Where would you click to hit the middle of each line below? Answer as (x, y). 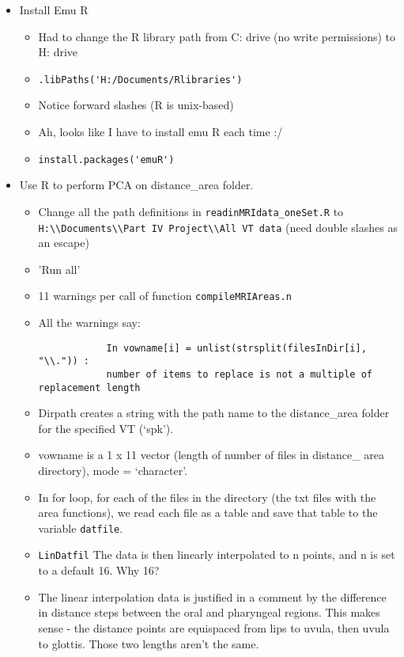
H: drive (58, 52)
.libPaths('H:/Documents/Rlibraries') (140, 80)
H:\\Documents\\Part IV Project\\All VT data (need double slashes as (218, 227)
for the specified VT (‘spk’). (106, 428)
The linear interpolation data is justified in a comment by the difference (212, 596)
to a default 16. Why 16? (99, 570)
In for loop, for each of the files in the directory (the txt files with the (207, 497)
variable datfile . (81, 528)
